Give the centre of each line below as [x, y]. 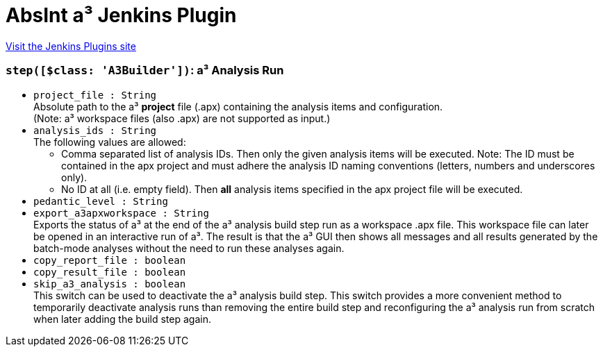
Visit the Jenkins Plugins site [71, 46]
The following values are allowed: [110, 142]
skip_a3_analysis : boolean [110, 284]
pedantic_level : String [101, 201]
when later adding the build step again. [122, 319]
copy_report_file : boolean [110, 260]
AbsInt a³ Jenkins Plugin [121, 15]
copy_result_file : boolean [110, 272]
